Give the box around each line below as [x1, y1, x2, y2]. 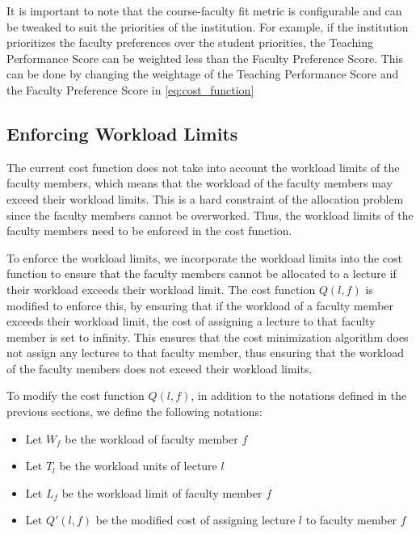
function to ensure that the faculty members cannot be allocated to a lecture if [6, 265, 397, 282]
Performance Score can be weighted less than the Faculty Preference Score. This [6, 49, 404, 66]
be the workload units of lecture [59, 457, 217, 474]
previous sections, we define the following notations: [6, 403, 262, 420]
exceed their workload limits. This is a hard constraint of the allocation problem [6, 190, 404, 207]
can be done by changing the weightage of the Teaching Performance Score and [6, 65, 399, 82]
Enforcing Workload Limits [6, 120, 238, 145]
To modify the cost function [6, 387, 145, 404]
